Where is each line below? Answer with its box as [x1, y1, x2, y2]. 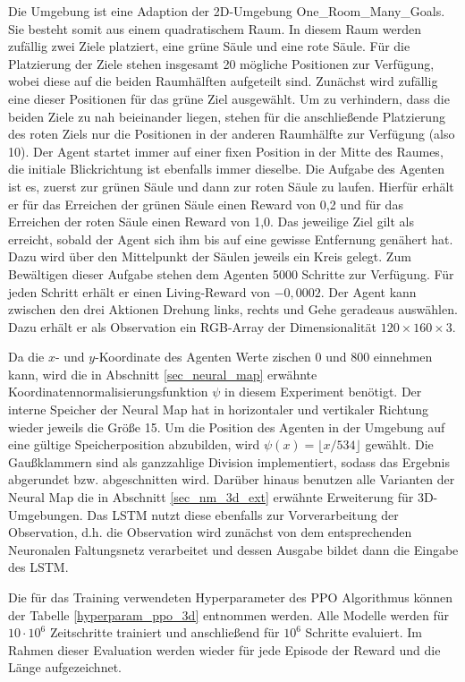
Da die [8, 347, 45, 366]
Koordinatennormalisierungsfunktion [8, 382, 208, 401]
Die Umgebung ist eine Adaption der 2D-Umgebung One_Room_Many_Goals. [8, 2, 445, 20]
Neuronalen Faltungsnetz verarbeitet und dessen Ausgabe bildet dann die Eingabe [8, 540, 459, 558]
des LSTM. [8, 558, 69, 576]
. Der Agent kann [320, 282, 417, 301]
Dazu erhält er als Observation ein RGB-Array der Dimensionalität [8, 317, 377, 336]
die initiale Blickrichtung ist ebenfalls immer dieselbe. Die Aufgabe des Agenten [8, 159, 445, 178]
